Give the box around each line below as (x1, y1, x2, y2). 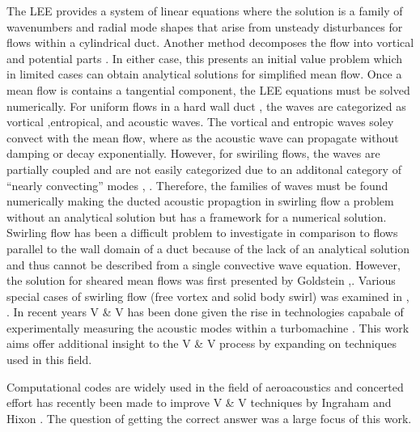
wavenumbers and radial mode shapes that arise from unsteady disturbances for (6, 18, 403, 35)
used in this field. (6, 351, 92, 368)
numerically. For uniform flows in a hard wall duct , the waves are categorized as (6, 97, 406, 114)
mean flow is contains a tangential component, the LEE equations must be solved (6, 81, 410, 98)
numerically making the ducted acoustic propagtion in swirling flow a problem (6, 193, 394, 210)
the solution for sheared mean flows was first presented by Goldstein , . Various (6, 272, 396, 289)
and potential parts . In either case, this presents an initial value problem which (6, 49, 402, 66)
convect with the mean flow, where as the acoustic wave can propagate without (6, 129, 399, 146)
